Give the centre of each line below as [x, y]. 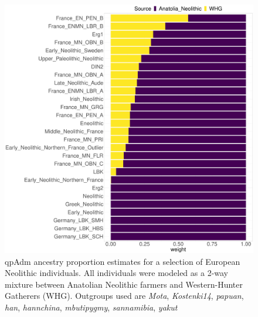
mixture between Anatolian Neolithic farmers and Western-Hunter [124, 284]
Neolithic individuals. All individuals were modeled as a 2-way [117, 273]
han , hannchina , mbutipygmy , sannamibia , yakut [91, 307]
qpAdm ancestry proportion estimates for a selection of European [123, 261]
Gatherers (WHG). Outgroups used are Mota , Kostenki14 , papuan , [124, 296]
